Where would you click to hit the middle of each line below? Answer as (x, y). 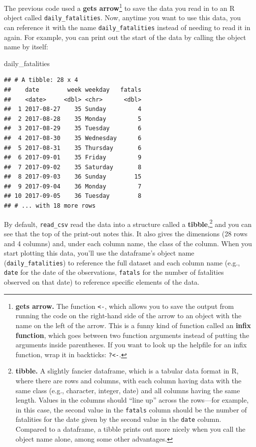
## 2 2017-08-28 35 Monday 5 (73, 119)
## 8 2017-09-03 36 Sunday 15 (73, 177)
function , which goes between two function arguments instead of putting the (132, 335)
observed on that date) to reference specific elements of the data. (102, 282)
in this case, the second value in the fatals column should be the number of (131, 409)
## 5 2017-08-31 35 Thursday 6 (73, 148)
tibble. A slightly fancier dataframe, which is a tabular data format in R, (127, 371)
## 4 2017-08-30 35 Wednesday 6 (73, 138)
